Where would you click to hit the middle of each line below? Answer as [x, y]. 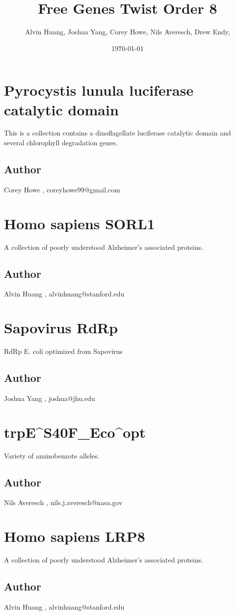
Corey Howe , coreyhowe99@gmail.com [62, 189]
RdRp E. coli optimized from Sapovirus [63, 351]
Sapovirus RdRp [61, 328]
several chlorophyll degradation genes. [61, 143]
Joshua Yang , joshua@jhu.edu [50, 398]
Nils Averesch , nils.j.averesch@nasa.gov [63, 502]
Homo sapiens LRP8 [75, 536]
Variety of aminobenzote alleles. [52, 455]
